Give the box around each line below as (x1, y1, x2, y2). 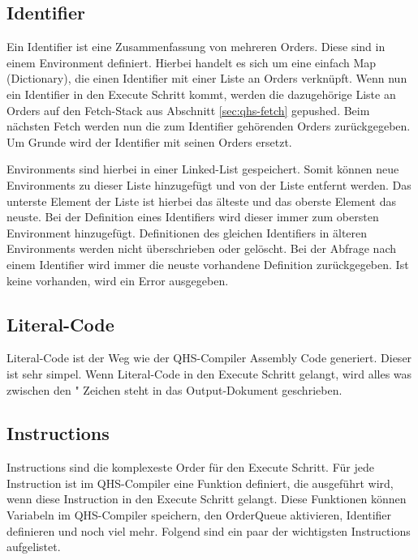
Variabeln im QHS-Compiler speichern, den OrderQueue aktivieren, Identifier (6, 507, 392, 524)
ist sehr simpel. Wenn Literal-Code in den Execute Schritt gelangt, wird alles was (6, 365, 412, 382)
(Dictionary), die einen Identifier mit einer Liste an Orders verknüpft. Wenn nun (6, 70, 407, 87)
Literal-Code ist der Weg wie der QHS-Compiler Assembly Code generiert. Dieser (6, 349, 412, 366)
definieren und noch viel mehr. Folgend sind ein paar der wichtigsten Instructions (6, 522, 411, 539)
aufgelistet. (6, 538, 61, 555)
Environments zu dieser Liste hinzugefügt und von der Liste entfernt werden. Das (6, 176, 412, 193)
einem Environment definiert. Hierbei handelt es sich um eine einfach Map (6, 53, 377, 71)
